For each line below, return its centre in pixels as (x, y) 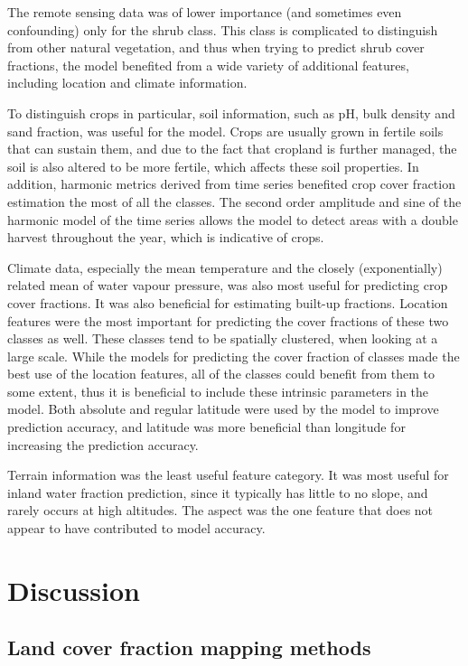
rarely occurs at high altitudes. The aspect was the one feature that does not (220, 510)
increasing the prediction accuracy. (103, 444)
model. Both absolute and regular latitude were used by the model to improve (223, 409)
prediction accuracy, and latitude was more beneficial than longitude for (206, 427)
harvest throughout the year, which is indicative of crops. (166, 237)
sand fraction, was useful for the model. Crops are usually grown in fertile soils (225, 131)
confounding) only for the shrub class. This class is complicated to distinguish (223, 29)
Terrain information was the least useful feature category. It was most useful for (228, 475)
